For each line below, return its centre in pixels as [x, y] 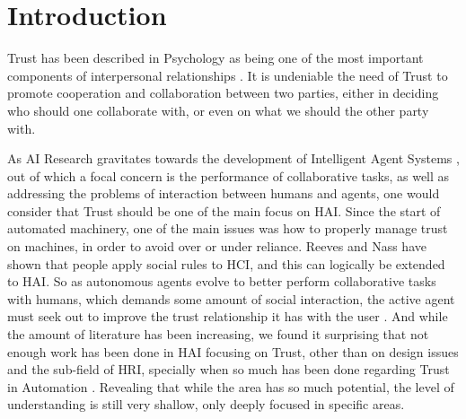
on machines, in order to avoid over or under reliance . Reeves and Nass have [217, 246]
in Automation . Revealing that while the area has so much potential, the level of [231, 386]
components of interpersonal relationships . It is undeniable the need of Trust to [228, 75]
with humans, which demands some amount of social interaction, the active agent [231, 298]
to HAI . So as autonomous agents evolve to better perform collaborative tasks [222, 281]
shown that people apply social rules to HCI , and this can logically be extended [226, 263]
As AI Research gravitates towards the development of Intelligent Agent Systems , [233, 158]
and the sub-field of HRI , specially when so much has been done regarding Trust [229, 369]
